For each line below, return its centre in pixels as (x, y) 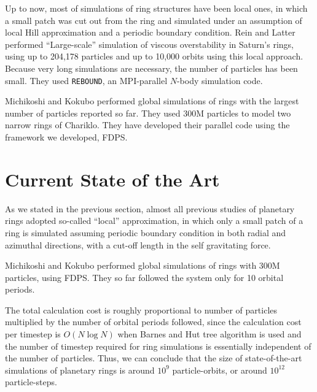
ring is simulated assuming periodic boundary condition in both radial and (146, 232)
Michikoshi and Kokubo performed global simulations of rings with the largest (152, 101)
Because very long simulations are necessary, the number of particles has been (151, 68)
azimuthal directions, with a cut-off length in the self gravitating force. (138, 244)
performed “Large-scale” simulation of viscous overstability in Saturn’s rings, (149, 44)
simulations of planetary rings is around (80, 370)
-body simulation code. (220, 80)
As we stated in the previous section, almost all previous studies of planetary (150, 208)
